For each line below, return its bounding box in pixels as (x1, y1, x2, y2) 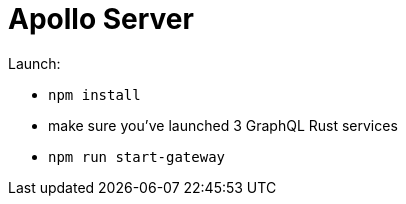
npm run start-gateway (48, 148, 226, 165)
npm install (48, 86, 141, 103)
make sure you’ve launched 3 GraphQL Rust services (48, 116, 398, 134)
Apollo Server (8, 2, 194, 36)
